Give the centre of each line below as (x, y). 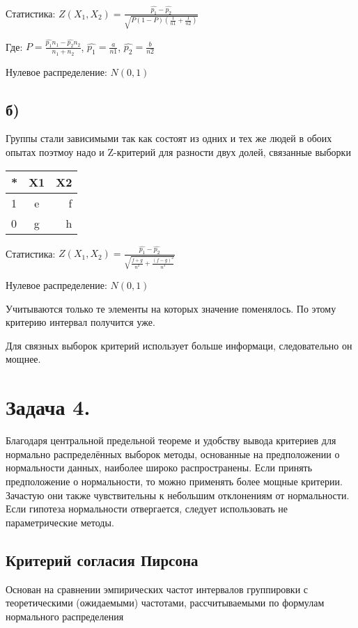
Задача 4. (48, 407)
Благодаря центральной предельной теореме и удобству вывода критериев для (171, 440)
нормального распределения (65, 616)
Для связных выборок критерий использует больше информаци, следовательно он (179, 345)
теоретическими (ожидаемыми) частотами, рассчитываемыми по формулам (165, 603)
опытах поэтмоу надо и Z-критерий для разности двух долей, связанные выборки (178, 151)
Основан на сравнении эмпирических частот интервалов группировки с (157, 589)
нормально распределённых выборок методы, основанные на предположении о (173, 454)
